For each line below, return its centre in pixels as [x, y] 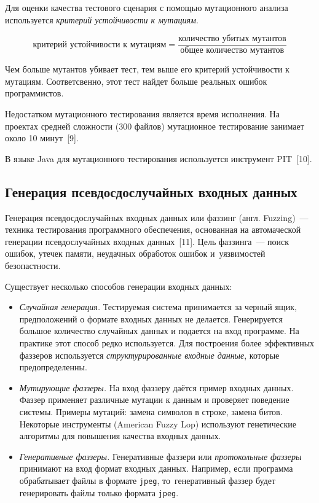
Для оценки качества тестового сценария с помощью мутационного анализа [147, 7]
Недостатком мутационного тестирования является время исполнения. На [142, 114]
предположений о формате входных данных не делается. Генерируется [151, 318]
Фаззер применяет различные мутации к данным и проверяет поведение [154, 400]
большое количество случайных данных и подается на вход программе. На [159, 331]
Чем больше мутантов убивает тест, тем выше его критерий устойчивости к [147, 69]
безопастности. [33, 265]
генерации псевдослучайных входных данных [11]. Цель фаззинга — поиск [147, 241]
